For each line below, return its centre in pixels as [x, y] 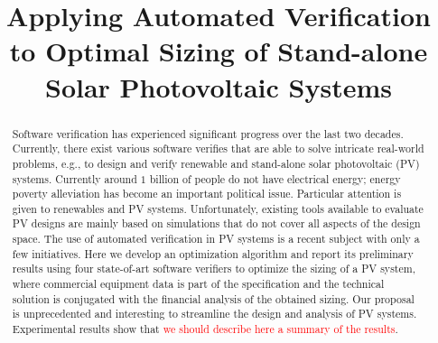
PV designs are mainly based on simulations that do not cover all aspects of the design [216, 223]
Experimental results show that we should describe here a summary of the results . [205, 329]
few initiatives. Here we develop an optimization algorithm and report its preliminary [213, 253]
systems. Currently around [75, 178]
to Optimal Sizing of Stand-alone [219, 51]
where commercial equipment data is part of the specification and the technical [198, 284]
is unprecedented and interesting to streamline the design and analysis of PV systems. [214, 314]
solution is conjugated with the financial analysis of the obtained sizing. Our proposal [213, 298]
